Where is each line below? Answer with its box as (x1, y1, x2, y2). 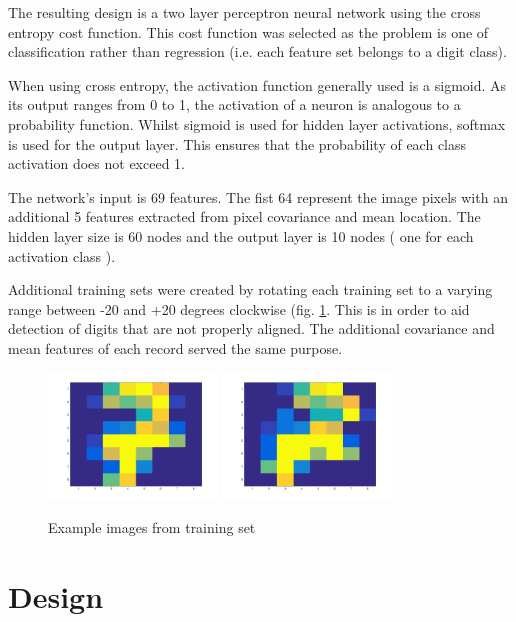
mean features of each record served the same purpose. (8, 337, 343, 358)
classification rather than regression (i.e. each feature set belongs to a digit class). (8, 41, 507, 62)
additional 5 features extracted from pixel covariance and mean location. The (8, 206, 481, 227)
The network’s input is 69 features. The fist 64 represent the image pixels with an (8, 186, 508, 207)
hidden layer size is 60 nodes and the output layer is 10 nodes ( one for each (8, 225, 474, 246)
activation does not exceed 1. (8, 153, 186, 174)
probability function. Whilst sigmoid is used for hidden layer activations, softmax (8, 113, 506, 134)
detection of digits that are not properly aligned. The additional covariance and (8, 318, 495, 339)
